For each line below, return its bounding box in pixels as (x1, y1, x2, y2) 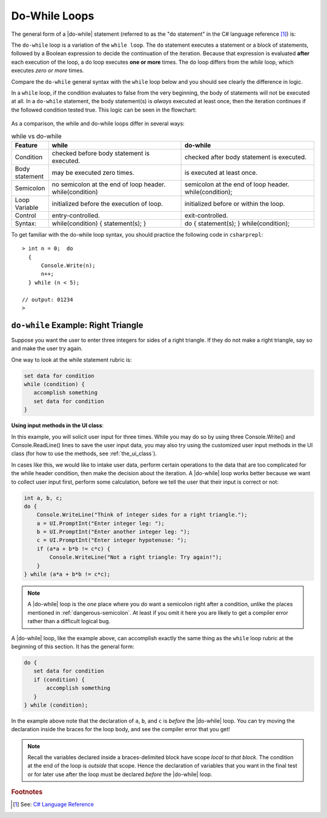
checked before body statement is (51, 149, 150, 157)
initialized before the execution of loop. (51, 199, 163, 208)
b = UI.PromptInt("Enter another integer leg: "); (36, 529, 190, 535)
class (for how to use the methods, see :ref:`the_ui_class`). (11, 450, 157, 458)
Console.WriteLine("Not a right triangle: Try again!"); (49, 554, 222, 561)
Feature (15, 141, 38, 149)
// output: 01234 (22, 296, 73, 303)
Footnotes (11, 788, 43, 796)
